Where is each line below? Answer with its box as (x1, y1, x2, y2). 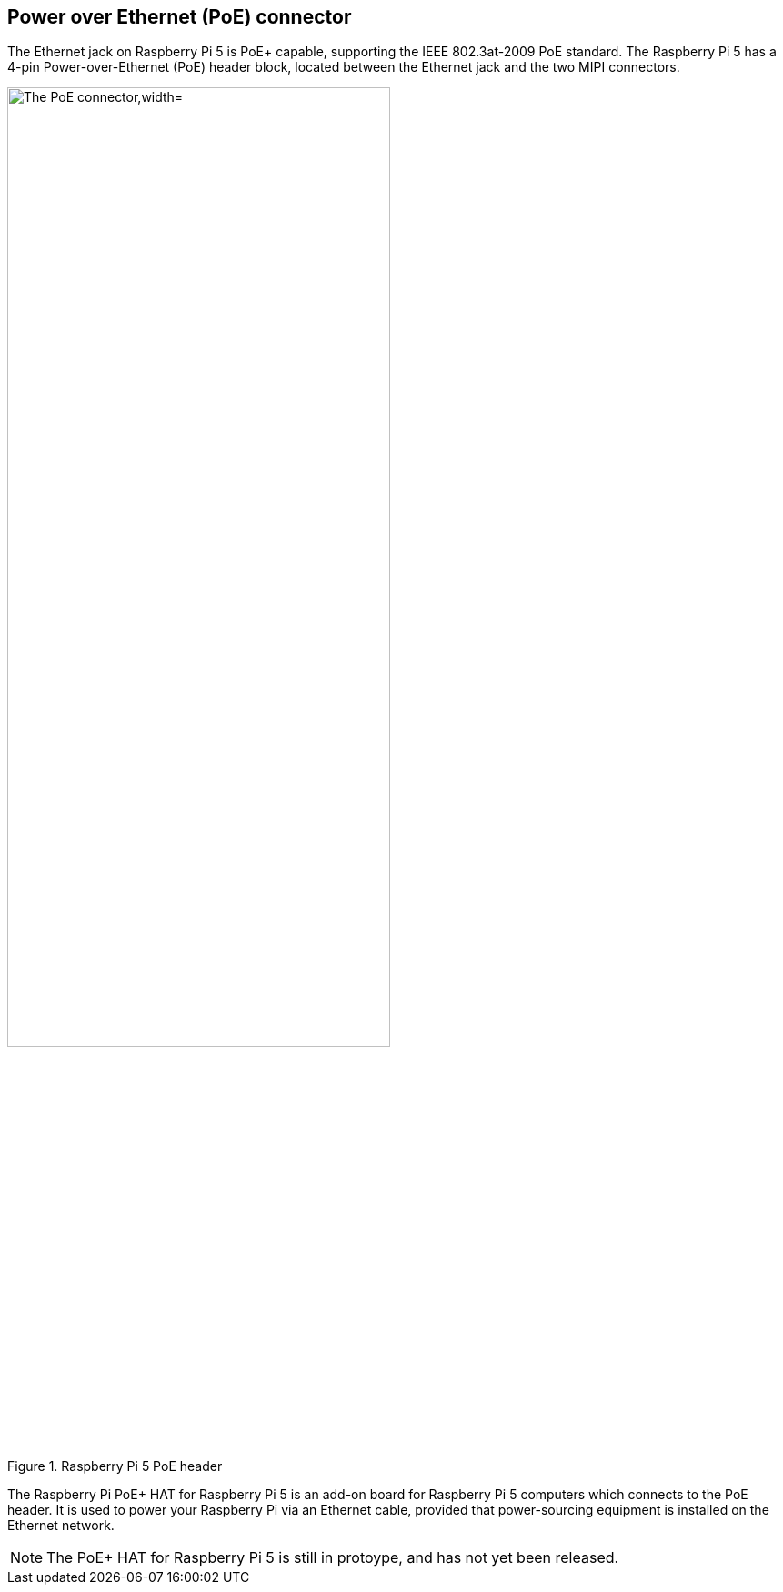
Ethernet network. (7, 1516, 115, 1533)
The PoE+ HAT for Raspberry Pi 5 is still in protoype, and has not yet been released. (46, 1547, 619, 1567)
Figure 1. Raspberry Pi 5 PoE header (7, 1457, 223, 1474)
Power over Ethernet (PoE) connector (7, 5, 352, 28)
